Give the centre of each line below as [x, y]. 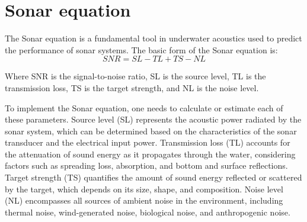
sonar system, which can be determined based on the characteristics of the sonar [151, 131]
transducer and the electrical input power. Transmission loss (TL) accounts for [148, 142]
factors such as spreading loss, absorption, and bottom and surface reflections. [146, 165]
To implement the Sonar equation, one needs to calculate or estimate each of [144, 107]
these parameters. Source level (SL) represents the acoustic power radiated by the [153, 119]
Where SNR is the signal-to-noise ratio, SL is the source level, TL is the [135, 76]
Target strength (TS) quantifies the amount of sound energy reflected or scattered [153, 177]
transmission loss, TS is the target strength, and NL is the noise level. [132, 87]
